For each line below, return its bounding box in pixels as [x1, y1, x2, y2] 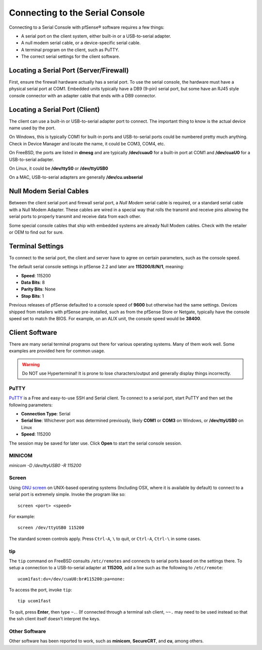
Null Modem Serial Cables [9, 187, 89, 196]
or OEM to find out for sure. [9, 229, 64, 235]
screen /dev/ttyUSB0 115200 [17, 525, 84, 530]
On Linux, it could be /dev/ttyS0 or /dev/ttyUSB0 [9, 165, 109, 171]
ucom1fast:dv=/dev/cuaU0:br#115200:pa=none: [17, 576, 126, 581]
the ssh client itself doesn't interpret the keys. [9, 616, 100, 622]
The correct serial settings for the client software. [21, 54, 120, 59]
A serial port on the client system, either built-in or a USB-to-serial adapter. [21, 33, 171, 39]
